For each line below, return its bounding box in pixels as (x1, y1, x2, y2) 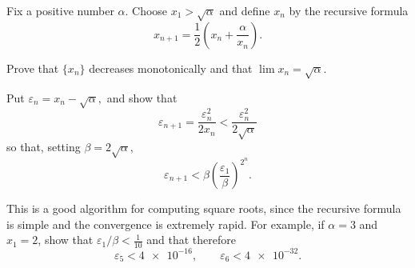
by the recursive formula (289, 2, 409, 18)
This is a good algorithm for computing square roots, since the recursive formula (6, 200, 401, 217)
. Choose (125, 2, 168, 18)
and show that (106, 89, 178, 106)
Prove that (6, 59, 59, 76)
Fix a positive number (6, 2, 114, 18)
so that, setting (6, 138, 81, 155)
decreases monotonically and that (89, 59, 253, 76)
